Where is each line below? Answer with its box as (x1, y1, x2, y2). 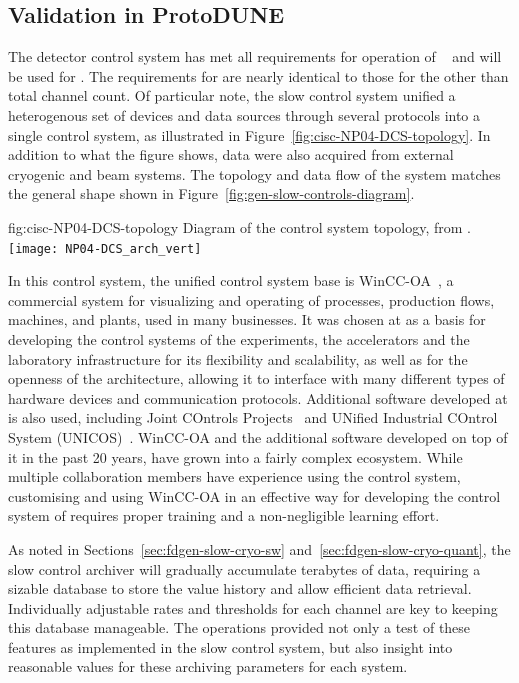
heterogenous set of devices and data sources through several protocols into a (8, 104, 481, 125)
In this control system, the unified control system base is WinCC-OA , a (8, 270, 454, 291)
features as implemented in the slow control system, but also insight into (8, 636, 453, 657)
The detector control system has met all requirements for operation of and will (8, 46, 502, 67)
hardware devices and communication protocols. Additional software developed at (8, 387, 508, 408)
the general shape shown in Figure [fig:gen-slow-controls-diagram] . (8, 183, 415, 204)
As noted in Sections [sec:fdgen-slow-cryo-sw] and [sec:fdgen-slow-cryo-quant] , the (8, 538, 511, 559)
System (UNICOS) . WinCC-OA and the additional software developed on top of (8, 426, 508, 447)
